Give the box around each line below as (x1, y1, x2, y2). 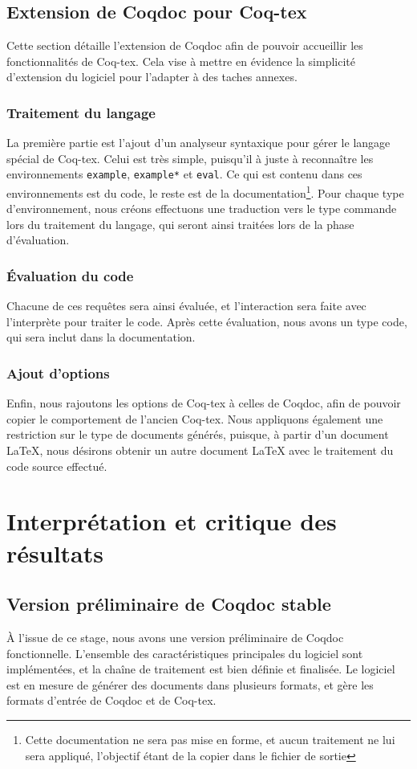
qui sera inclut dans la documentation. (6, 329, 196, 346)
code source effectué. (6, 457, 107, 474)
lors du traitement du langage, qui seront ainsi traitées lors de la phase (6, 215, 354, 232)
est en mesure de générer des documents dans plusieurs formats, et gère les (6, 676, 374, 693)
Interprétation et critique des (6, 505, 337, 538)
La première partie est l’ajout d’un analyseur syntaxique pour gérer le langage (6, 134, 391, 151)
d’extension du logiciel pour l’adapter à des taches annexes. (6, 68, 298, 85)
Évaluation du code (6, 266, 134, 285)
